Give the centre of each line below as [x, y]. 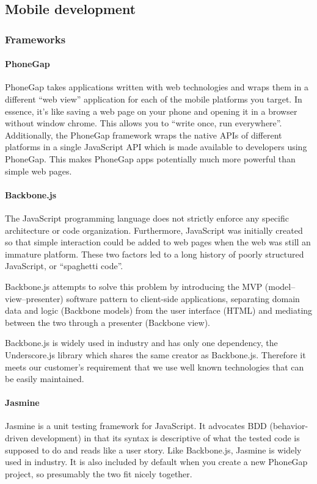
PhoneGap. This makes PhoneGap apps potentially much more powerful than [150, 158]
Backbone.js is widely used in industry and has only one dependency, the [141, 343]
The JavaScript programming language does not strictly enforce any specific [147, 218]
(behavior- [289, 426]
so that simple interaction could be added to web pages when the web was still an [158, 242]
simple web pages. [38, 171]
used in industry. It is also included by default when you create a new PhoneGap [156, 462]
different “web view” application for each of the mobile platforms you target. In [154, 99]
